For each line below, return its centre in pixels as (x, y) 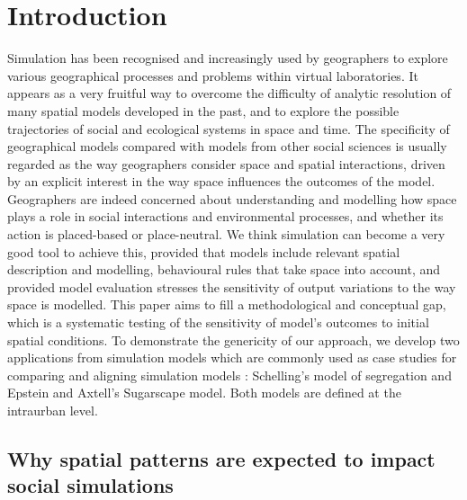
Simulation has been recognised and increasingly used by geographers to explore (228, 58)
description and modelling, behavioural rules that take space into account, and (224, 269)
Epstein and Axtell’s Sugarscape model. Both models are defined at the (204, 393)
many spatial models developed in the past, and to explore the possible (203, 110)
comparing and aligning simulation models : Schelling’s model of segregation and (229, 375)
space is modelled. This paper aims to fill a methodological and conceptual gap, (227, 304)
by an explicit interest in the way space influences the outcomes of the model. (221, 181)
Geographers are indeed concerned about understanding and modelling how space (232, 198)
